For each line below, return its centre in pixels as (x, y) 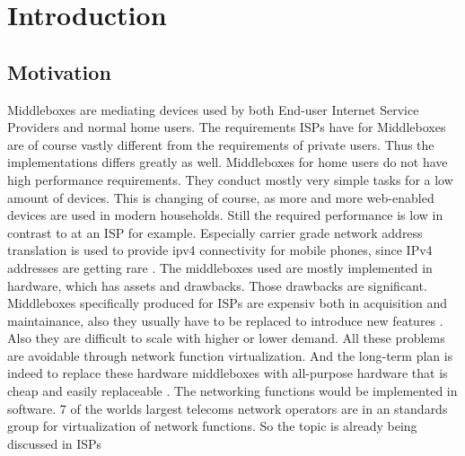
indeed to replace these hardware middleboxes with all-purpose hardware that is (228, 373)
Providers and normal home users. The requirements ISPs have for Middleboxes (227, 127)
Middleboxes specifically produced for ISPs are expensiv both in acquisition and (227, 303)
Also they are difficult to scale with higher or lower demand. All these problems (226, 338)
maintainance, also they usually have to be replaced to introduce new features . (225, 320)
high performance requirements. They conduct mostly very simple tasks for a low (230, 179)
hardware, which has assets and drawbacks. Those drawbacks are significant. (217, 285)
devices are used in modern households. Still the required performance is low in (225, 215)
